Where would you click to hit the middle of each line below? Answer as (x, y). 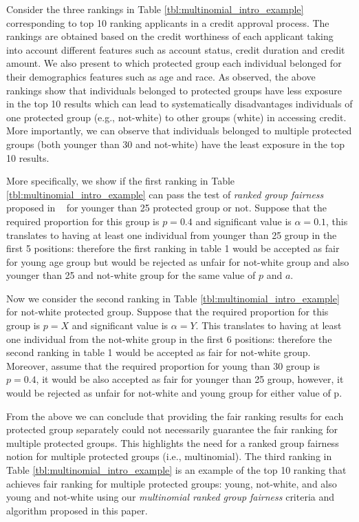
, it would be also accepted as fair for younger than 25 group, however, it (190, 379)
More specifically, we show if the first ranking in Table (121, 181)
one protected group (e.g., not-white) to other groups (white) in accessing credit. (176, 117)
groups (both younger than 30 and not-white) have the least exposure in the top (175, 144)
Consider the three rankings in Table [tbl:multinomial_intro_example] (155, 9)
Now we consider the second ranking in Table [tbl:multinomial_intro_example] (173, 298)
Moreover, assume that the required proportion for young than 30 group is (163, 365)
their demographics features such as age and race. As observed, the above (161, 76)
